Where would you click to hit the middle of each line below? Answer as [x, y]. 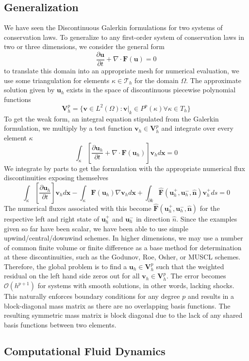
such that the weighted [190, 266]
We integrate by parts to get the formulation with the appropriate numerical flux [124, 168]
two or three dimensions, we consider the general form [84, 46]
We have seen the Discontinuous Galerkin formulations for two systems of [113, 27]
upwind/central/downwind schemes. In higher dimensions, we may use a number [124, 238]
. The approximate [214, 80]
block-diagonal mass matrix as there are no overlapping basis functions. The [117, 305]
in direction [153, 218]
